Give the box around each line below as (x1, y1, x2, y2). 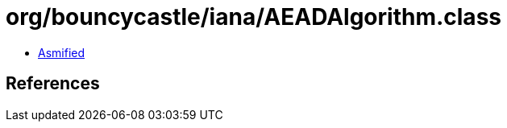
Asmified (38, 45, 85, 60)
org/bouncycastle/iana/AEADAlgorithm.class (6, 3, 501, 31)
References (6, 73, 100, 94)
